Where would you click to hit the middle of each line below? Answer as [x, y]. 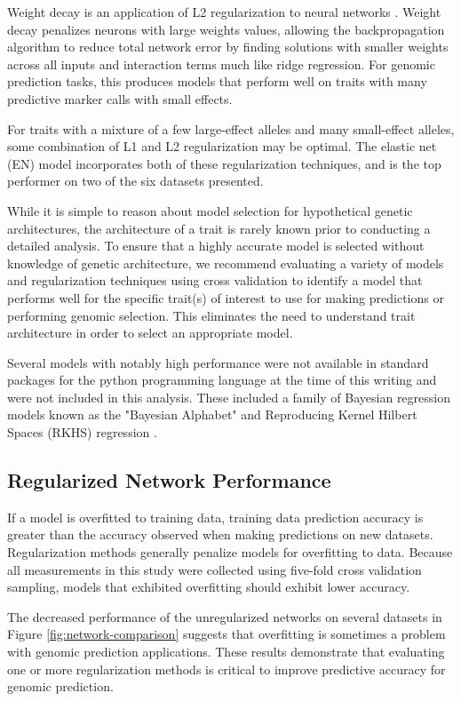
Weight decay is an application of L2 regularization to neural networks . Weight [224, 12]
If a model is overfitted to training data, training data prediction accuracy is [215, 517]
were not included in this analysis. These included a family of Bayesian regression [229, 397]
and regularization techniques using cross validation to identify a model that [215, 280]
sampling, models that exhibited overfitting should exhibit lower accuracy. [209, 587]
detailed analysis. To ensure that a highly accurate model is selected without [216, 246]
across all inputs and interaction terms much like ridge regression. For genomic [221, 64]
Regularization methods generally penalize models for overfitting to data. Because [230, 552]
